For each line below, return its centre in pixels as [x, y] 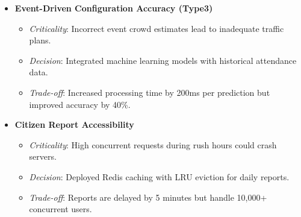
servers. [43, 156]
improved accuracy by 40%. [80, 104]
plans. [40, 40]
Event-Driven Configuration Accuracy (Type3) [114, 8]
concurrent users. [61, 209]
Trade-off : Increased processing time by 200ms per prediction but [150, 92]
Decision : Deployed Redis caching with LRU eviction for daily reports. [159, 176]
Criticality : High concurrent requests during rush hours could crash [153, 144]
